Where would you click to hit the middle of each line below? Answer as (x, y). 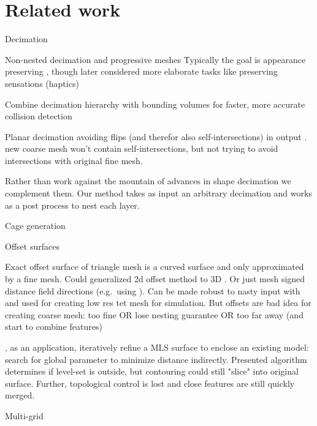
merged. (20, 395)
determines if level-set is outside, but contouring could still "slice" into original (152, 371)
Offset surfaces (32, 246)
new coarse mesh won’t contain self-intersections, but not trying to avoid (142, 148)
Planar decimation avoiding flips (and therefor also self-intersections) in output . (156, 136)
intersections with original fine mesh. (74, 160)
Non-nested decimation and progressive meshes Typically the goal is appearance (155, 59)
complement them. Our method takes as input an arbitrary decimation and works (158, 193)
